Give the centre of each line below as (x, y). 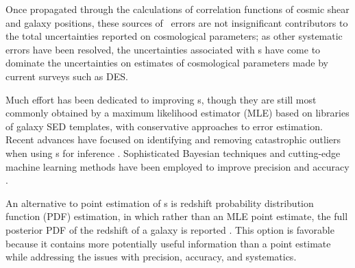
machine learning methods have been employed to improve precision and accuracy (177, 166)
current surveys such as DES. (67, 76)
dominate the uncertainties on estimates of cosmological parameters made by (167, 63)
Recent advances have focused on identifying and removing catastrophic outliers (173, 139)
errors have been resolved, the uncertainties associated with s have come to (163, 49)
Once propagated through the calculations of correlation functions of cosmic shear (177, 9)
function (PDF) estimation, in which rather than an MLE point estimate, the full (177, 216)
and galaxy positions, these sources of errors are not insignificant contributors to (177, 22)
